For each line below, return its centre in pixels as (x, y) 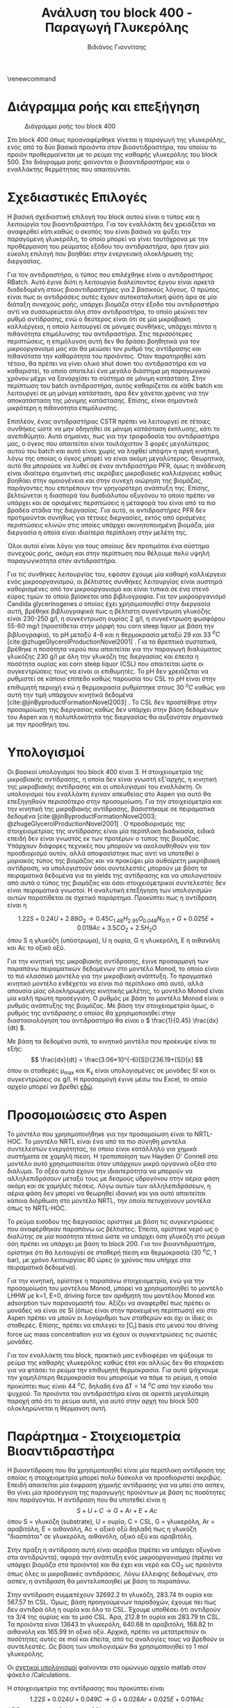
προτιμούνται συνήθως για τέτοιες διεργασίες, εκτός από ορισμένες (107, 518)
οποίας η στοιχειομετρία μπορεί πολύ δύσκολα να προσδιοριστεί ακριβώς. (115, 1477)
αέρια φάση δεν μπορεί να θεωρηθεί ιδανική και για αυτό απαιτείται (106, 1193)
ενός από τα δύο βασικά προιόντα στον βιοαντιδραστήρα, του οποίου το (112, 147)
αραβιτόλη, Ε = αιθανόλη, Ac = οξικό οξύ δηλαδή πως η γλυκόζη (102, 1529)
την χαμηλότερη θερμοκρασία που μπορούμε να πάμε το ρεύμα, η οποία (112, 1377)
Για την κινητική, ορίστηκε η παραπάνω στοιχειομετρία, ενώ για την (106, 1281)
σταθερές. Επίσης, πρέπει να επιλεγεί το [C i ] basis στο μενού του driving (113, 1326)
